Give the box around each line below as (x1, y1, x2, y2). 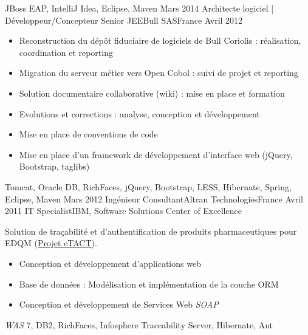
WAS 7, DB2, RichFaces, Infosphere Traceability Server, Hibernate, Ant (5, 318, 273, 331)
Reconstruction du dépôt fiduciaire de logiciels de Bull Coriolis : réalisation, (19, 34, 301, 47)
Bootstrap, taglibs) (19, 160, 90, 173)
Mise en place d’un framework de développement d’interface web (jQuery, (19, 148, 293, 161)
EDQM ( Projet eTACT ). (5, 237, 97, 249)
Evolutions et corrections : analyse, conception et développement (19, 107, 260, 120)
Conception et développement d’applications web (19, 257, 201, 269)
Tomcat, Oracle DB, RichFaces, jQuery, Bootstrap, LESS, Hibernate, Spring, (5, 180, 292, 193)
